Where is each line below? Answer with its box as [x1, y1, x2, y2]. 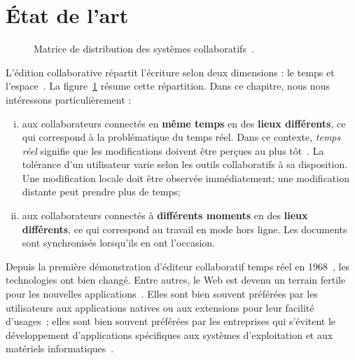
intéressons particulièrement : [6, 92, 132, 106]
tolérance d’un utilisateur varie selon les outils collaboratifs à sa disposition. [22, 157, 348, 172]
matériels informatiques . [6, 341, 114, 356]
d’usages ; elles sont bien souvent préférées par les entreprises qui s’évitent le [6, 314, 336, 328]
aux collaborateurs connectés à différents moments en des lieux [22, 208, 308, 223]
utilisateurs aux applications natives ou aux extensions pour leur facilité [6, 300, 314, 314]
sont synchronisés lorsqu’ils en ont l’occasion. [22, 235, 215, 250]
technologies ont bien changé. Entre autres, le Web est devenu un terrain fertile [6, 272, 346, 287]
